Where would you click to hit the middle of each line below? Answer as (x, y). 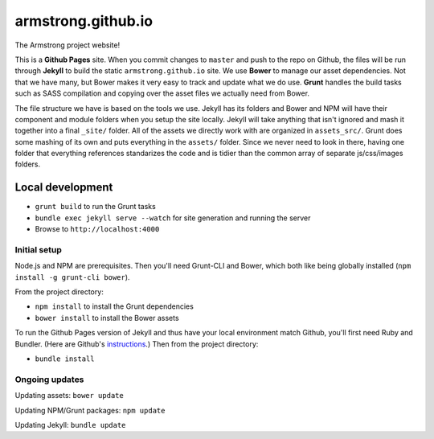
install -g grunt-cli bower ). (72, 277)
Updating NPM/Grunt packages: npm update (90, 410)
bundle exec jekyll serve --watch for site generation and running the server (173, 218)
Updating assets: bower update (69, 396)
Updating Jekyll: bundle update (70, 425)
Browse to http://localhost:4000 (97, 229)
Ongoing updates (49, 380)
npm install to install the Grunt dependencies (115, 306)
